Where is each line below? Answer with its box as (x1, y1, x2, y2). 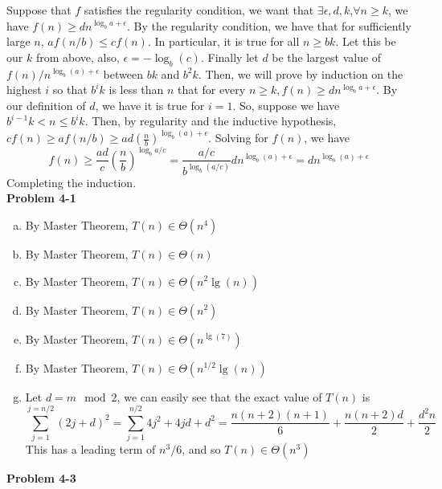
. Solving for (208, 129, 268, 146)
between (103, 65, 143, 82)
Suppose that (6, 2, 72, 18)
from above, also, (35, 48, 120, 65)
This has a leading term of (25, 441, 156, 458)
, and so (182, 441, 221, 458)
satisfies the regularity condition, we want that (84, 2, 314, 18)
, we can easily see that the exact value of (117, 388, 322, 405)
